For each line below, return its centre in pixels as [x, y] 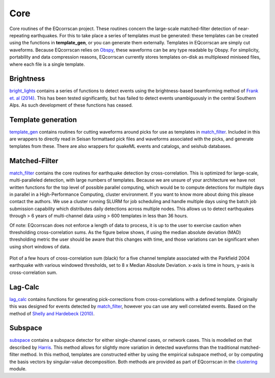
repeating [20, 35]
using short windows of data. [40, 246]
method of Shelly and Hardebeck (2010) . [52, 313]
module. [18, 369]
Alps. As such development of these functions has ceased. [71, 105]
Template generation [43, 120]
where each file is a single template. [47, 64]
